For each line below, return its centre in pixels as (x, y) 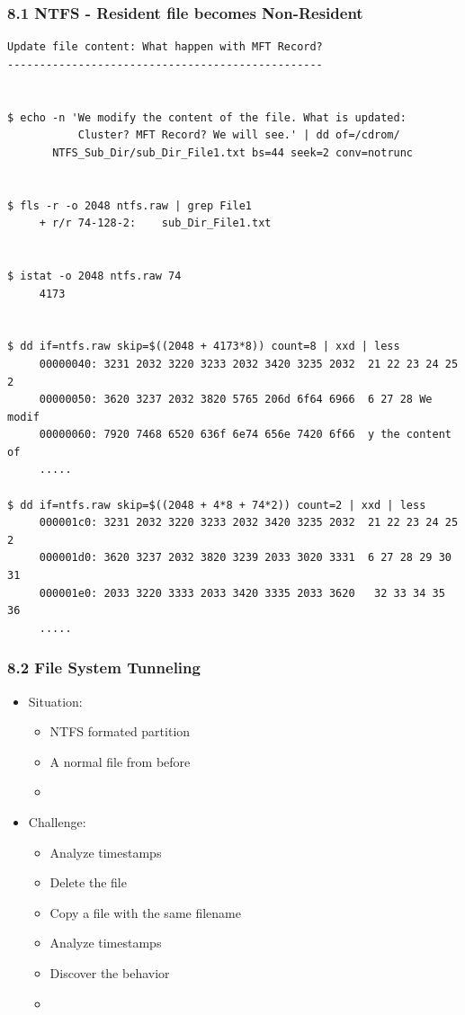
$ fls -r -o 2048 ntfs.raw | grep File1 (130, 205)
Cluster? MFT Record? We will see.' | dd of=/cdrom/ (239, 135)
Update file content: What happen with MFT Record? (165, 47)
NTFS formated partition (120, 731)
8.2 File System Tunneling (104, 668)
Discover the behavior (110, 972)
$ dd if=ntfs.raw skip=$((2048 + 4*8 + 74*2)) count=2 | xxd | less (217, 505)
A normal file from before (120, 761)
